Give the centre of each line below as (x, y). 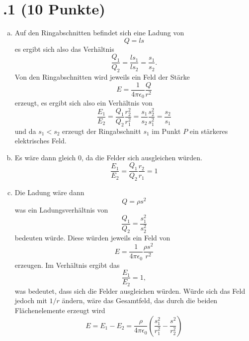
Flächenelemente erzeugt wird (60, 310)
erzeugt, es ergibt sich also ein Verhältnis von (83, 103)
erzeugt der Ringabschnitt (102, 131)
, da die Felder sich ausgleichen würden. (142, 157)
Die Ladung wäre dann (49, 192)
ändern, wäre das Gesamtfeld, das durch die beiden (140, 300)
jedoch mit (31, 300)
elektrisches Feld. (41, 141)
